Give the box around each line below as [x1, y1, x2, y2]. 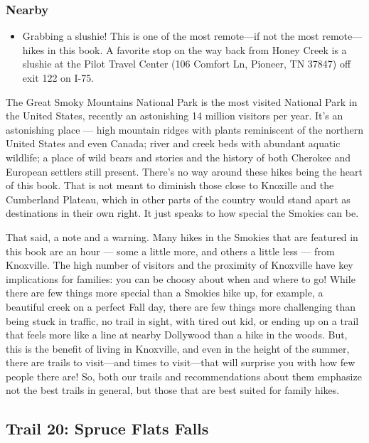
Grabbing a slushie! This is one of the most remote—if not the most [22, 28, 319, 43]
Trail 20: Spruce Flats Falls [6, 417, 209, 439]
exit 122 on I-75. [22, 70, 95, 85]
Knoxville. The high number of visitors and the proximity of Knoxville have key [6, 257, 353, 272]
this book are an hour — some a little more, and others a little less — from [6, 243, 335, 258]
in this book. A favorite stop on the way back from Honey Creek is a [47, 42, 347, 57]
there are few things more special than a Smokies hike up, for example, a [6, 285, 323, 300]
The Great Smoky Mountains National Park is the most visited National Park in [6, 94, 358, 109]
